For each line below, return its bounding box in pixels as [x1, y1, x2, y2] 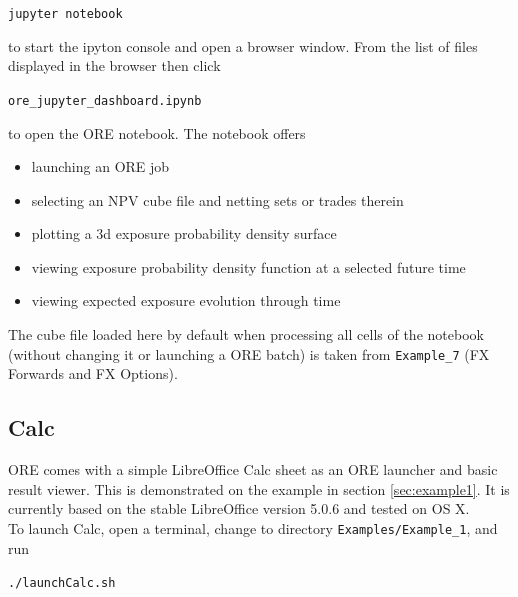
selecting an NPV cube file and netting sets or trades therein [31, 189, 404, 210]
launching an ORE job [31, 156, 170, 177]
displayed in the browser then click [8, 55, 221, 76]
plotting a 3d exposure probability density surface [31, 223, 337, 244]
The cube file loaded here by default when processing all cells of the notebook [8, 324, 484, 345]
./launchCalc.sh [8, 576, 116, 591]
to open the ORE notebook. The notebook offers [8, 122, 306, 143]
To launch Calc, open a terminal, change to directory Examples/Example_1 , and [8, 517, 498, 538]
